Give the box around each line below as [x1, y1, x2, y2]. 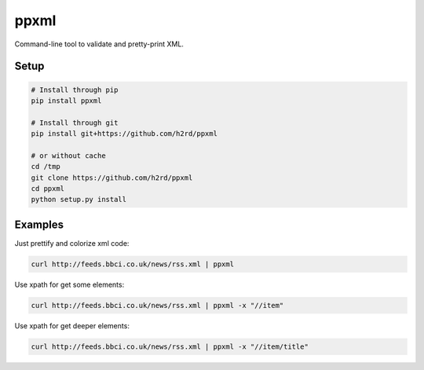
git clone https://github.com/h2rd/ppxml [31, 173, 193, 182]
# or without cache [31, 151, 106, 160]
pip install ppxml [31, 96, 102, 105]
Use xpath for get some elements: [14, 280, 125, 289]
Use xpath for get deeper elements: [14, 321, 130, 330]
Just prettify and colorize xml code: [14, 238, 130, 247]
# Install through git [31, 118, 119, 127]
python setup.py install [31, 195, 127, 204]
